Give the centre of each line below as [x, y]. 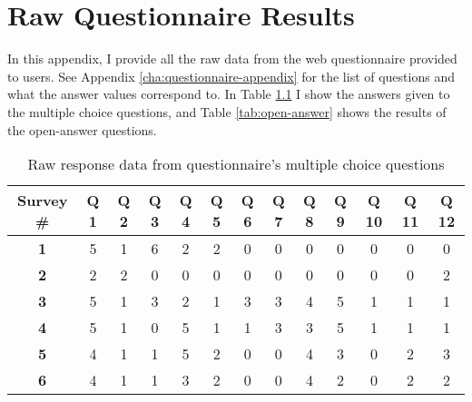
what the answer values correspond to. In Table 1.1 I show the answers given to [229, 94]
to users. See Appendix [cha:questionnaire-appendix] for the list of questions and [231, 76]
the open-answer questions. [82, 129]
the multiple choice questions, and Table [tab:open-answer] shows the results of [227, 111]
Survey [42, 201]
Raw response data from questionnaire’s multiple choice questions [236, 164]
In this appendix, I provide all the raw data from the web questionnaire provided [232, 59]
